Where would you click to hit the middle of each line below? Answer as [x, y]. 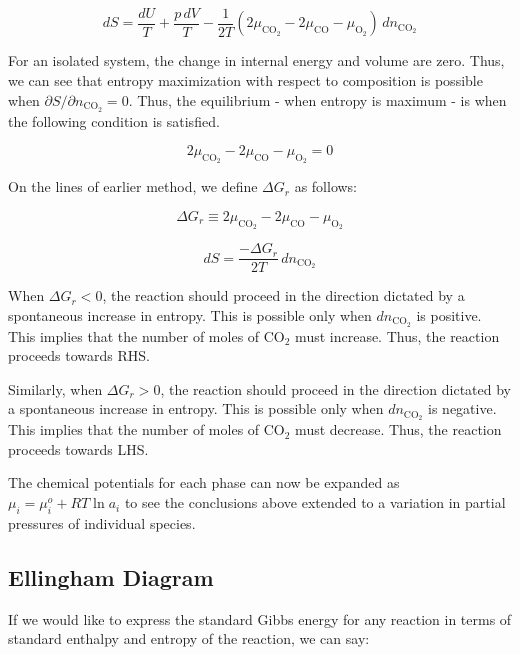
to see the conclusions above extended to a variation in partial [315, 502]
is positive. [449, 314]
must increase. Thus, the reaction [397, 335]
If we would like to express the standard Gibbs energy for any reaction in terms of [260, 618]
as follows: [326, 186]
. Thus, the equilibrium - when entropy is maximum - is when [317, 99]
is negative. [462, 408]
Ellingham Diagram [111, 576]
